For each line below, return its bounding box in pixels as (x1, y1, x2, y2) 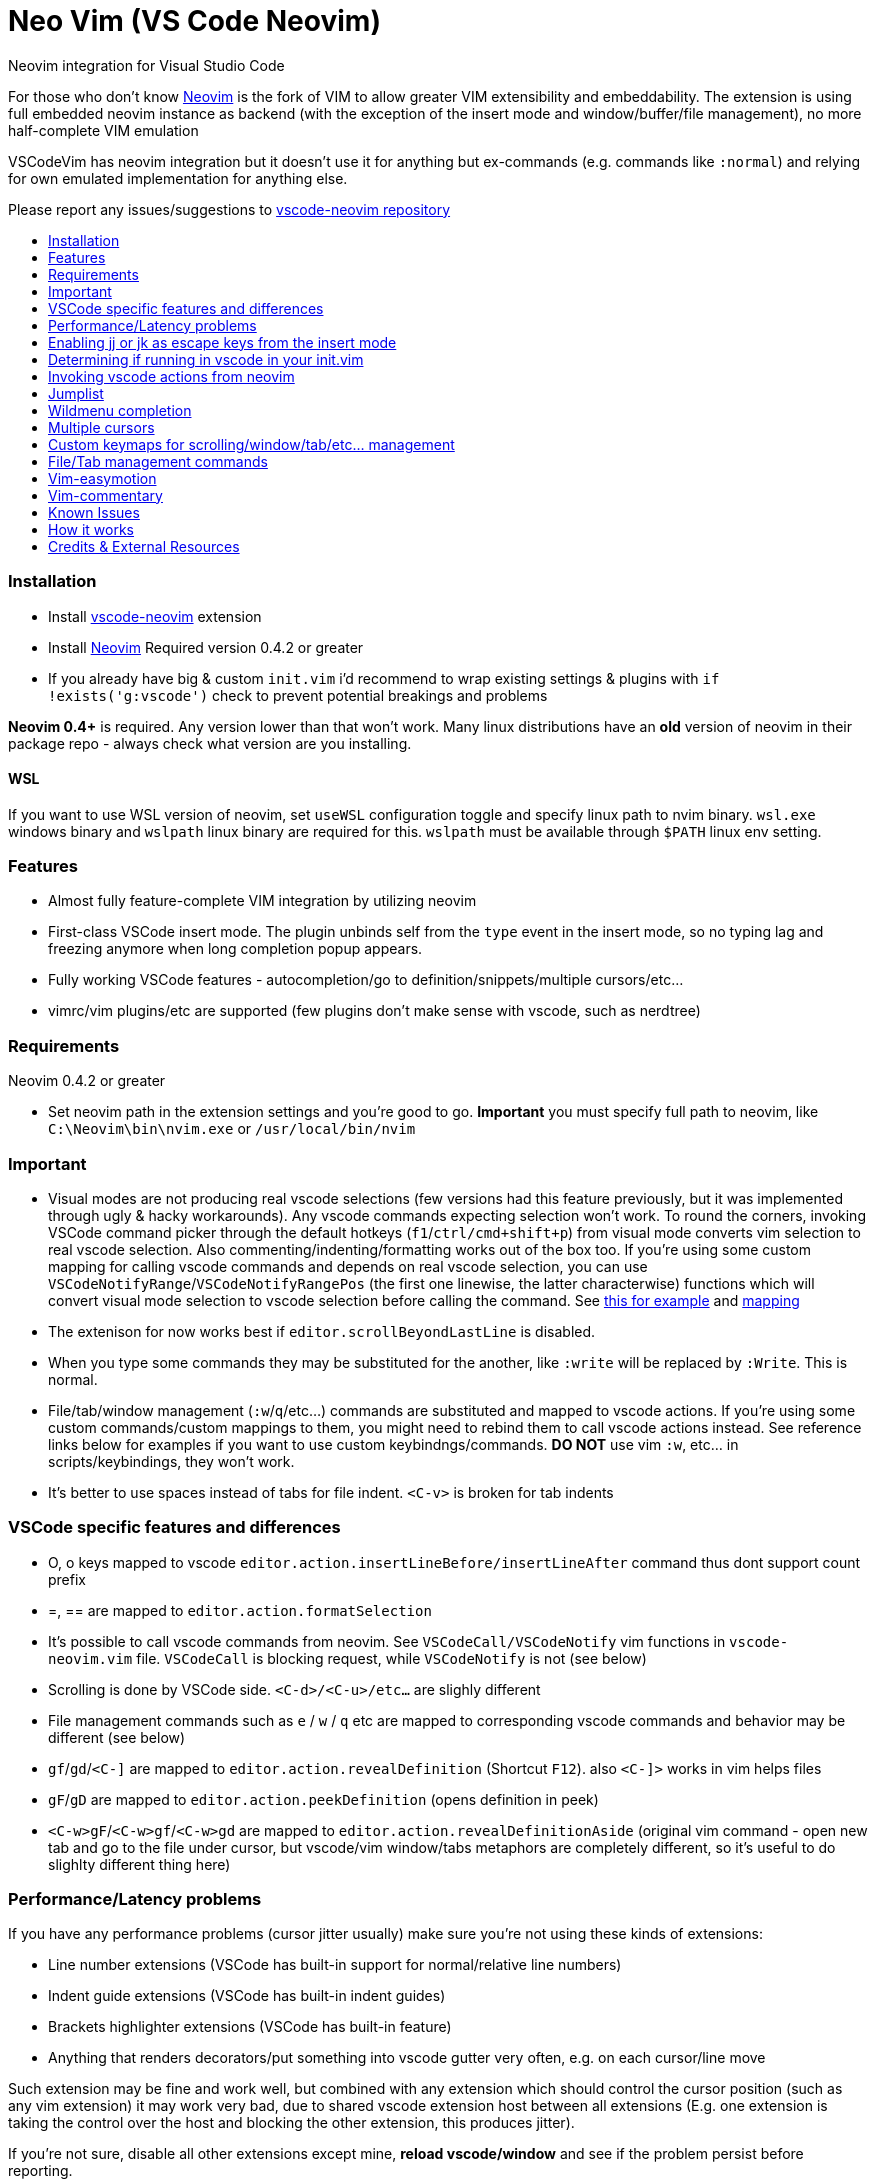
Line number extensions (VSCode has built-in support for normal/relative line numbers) (48, 1956, 622, 1974)
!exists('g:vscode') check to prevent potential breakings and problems (48, 686, 548, 704)
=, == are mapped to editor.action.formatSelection (48, 1601, 432, 1619)
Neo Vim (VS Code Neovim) (8, 4, 381, 38)
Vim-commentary (48, 486, 163, 504)
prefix (48, 1570, 86, 1588)
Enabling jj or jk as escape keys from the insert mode (48, 333, 397, 351)
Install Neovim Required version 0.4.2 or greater (48, 638, 364, 656)
